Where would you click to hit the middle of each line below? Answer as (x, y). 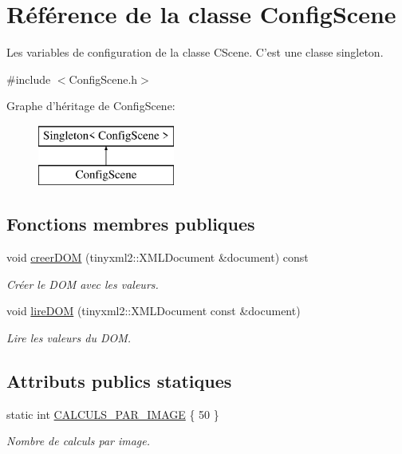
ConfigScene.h (103, 79)
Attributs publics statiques (119, 381)
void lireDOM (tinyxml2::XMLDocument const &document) (154, 311)
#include (29, 79)
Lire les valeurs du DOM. (69, 338)
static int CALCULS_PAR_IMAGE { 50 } (113, 414)
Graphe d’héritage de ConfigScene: (91, 106)
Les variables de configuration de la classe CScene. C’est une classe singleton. (195, 52)
